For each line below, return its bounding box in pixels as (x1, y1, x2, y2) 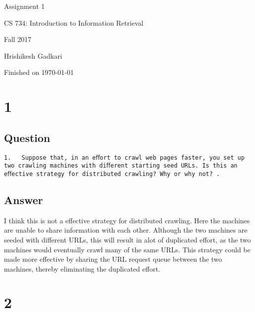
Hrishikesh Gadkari (4, 50, 62, 61)
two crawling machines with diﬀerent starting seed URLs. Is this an (4, 162, 238, 170)
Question (4, 130, 50, 145)
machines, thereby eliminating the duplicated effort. (4, 263, 160, 274)
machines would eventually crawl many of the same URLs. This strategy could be (4, 244, 251, 254)
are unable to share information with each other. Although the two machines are (4, 225, 248, 235)
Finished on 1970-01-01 (4, 67, 74, 77)
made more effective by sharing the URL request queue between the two (4, 254, 222, 264)
